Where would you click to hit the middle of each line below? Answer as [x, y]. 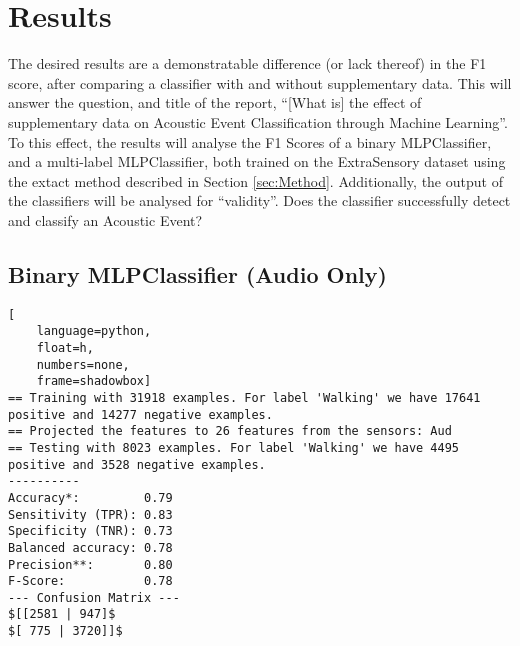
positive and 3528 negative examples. [137, 464]
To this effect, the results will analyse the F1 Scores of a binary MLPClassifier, [250, 141]
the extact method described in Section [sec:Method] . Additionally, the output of [255, 180]
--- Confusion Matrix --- [94, 597]
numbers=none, [83, 364]
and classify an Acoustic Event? [105, 219]
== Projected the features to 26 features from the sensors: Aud [230, 431]
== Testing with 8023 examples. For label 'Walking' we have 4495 [234, 447]
